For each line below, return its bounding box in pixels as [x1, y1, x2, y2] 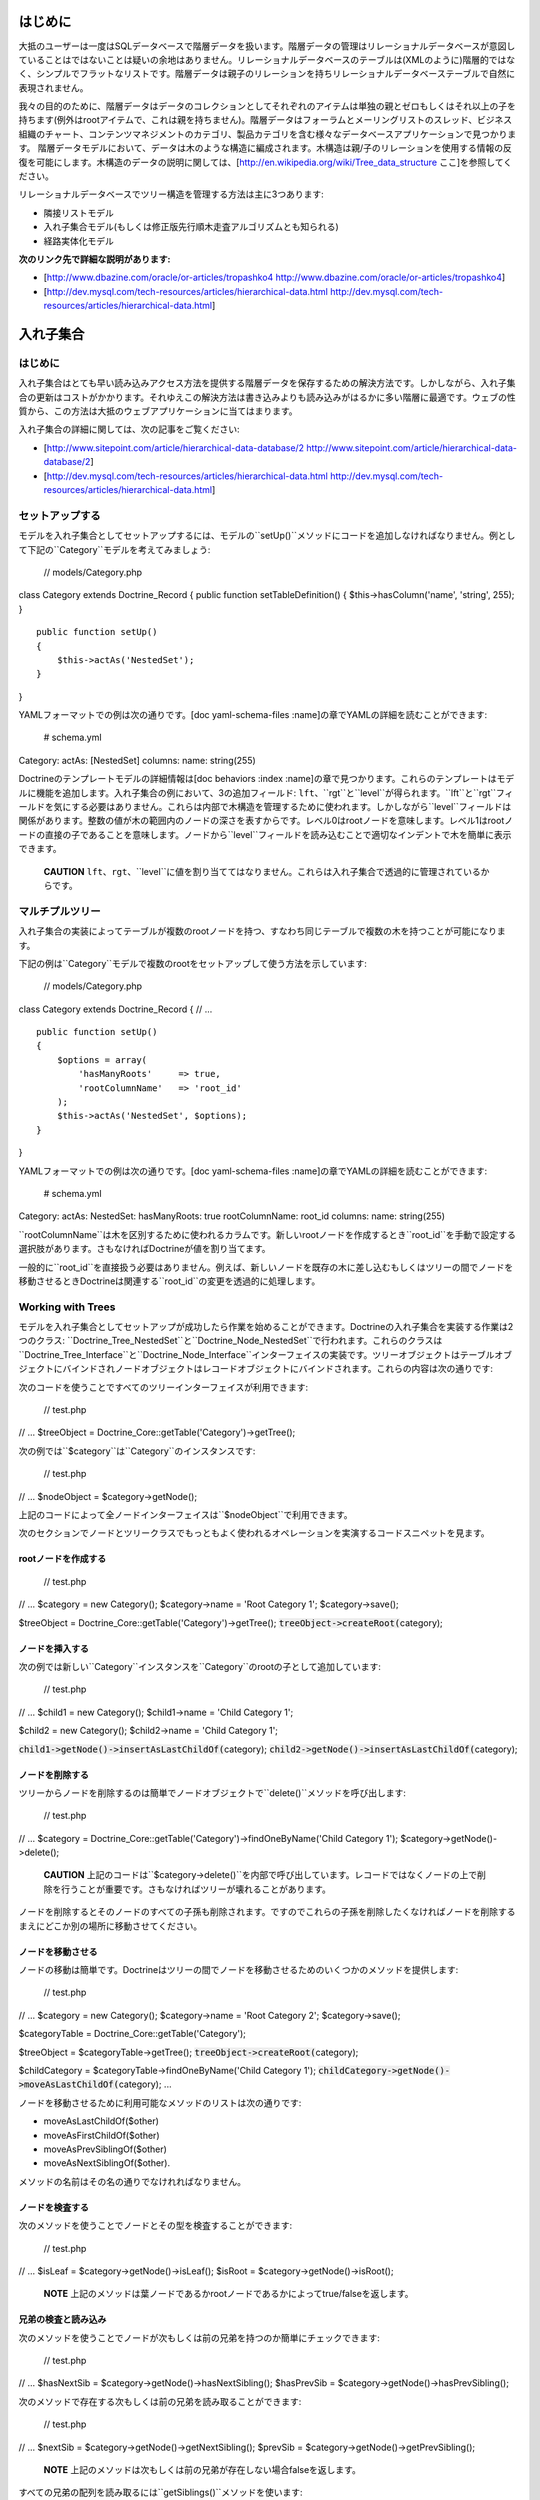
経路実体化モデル [43, 235, 114, 247]
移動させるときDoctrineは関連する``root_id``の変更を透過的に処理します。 [18, 1275, 321, 1287]
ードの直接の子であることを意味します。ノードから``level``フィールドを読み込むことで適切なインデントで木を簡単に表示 [18, 828, 512, 840]
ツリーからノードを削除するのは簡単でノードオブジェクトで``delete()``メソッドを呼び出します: [18, 1786, 407, 1799]
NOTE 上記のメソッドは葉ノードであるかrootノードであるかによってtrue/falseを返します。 [43, 2288, 414, 2300]
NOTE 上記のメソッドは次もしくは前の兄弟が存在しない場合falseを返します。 [43, 2464, 362, 2476]
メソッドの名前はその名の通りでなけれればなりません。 [18, 2175, 247, 2187]
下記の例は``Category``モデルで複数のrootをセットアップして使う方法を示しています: [18, 957, 367, 969]
